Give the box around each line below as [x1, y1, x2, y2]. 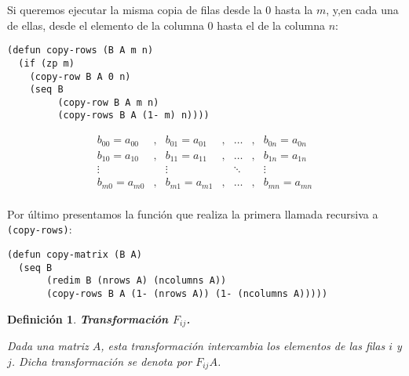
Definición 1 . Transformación [7, 310, 169, 327]
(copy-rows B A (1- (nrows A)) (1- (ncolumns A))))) [46, 287, 328, 299]
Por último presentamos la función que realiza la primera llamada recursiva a [7, 205, 378, 222]
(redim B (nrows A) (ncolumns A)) [46, 275, 227, 287]
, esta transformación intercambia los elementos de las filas [100, 337, 385, 353]
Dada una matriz [7, 337, 89, 353]
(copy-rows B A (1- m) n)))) [57, 110, 210, 121]
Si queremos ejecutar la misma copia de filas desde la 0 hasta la [7, 2, 313, 17]
